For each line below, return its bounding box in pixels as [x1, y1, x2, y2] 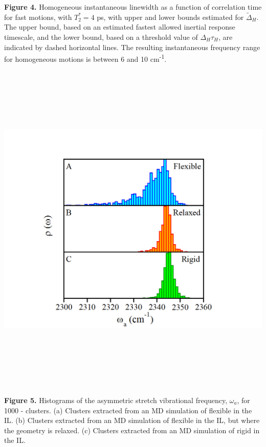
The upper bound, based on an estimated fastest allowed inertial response [4, 21, 235, 32]
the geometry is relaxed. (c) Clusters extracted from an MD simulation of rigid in [4, 425, 260, 435]
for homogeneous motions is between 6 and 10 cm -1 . [4, 52, 167, 64]
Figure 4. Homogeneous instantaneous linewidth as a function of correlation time [4, 2, 262, 12]
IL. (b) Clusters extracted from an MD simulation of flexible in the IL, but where [4, 415, 260, 426]
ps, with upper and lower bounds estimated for [97, 11, 244, 22]
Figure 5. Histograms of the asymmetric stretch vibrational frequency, [4, 394, 228, 405]
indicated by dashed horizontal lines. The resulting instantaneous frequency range [4, 41, 260, 52]
